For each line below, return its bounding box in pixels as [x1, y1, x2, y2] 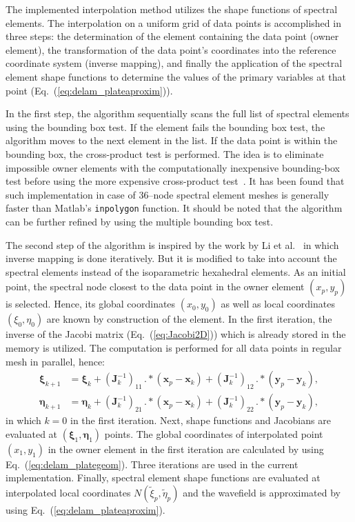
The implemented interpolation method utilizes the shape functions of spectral [6, 2, 338, 16]
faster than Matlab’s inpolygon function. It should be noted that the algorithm [6, 201, 343, 215]
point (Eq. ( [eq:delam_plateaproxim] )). [6, 83, 173, 97]
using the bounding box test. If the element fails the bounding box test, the [6, 119, 325, 134]
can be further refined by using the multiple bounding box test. [6, 214, 274, 228]
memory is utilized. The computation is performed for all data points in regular [6, 340, 342, 354]
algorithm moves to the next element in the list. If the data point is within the [6, 133, 338, 148]
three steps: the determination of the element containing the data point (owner [6, 29, 339, 43]
